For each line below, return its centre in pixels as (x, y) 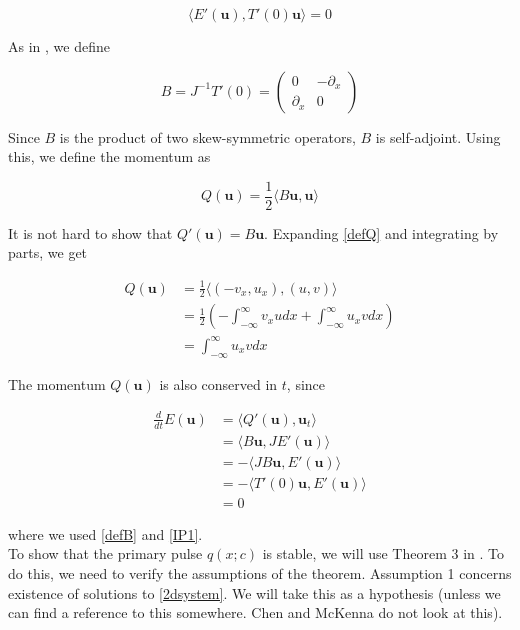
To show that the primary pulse (105, 553)
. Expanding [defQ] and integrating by (381, 232)
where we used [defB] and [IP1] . (105, 533)
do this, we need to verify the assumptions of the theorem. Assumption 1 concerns (260, 573)
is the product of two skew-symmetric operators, (207, 136)
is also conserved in (218, 383)
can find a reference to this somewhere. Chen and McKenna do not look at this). (255, 612)
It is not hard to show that (90, 232)
